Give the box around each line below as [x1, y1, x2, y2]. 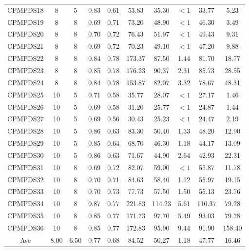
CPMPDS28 [7, 126, 44, 136]
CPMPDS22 [7, 53, 44, 63]
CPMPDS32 [7, 174, 44, 184]
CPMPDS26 [7, 101, 44, 112]
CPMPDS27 [7, 114, 44, 124]
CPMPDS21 [7, 41, 44, 51]
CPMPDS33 [7, 186, 44, 196]
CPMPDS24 [7, 77, 44, 87]
